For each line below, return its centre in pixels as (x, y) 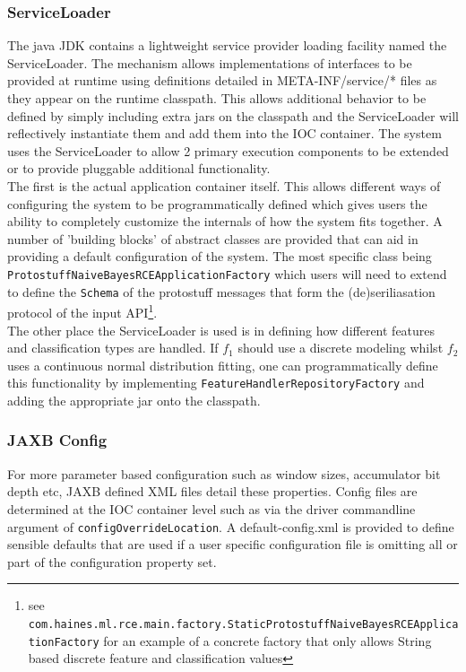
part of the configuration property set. (112, 561)
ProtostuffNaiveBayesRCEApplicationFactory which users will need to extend (227, 273)
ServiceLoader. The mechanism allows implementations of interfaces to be (210, 62)
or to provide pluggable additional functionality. (139, 168)
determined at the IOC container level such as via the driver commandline (211, 508)
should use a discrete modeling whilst (341, 348)
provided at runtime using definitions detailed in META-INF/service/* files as (222, 80)
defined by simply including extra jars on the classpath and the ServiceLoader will (233, 115)
